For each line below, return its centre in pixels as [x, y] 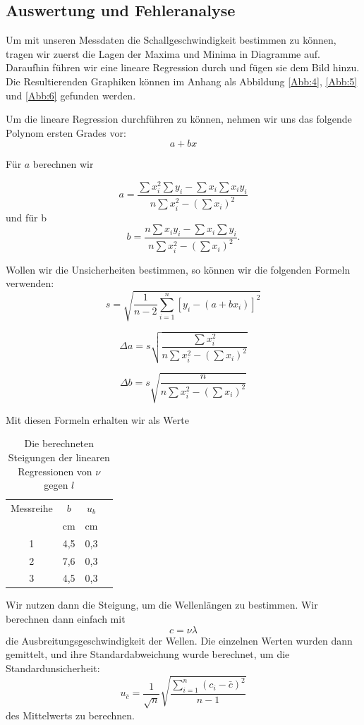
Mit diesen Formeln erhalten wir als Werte [97, 419]
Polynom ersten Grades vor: [66, 132]
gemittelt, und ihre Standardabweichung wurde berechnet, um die [148, 654]
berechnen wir [63, 164]
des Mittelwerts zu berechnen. [70, 715]
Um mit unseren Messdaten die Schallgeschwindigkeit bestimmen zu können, [171, 40]
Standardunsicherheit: [53, 668]
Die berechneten [59, 443]
